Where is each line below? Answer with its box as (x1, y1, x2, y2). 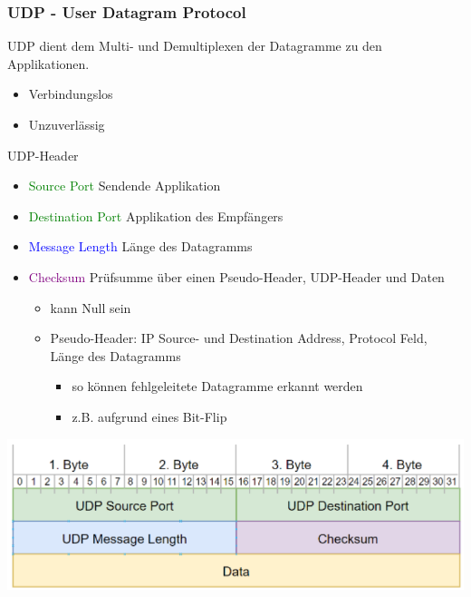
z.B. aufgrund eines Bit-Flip (72, 406, 227, 426)
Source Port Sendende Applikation (28, 176, 221, 195)
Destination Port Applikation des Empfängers (28, 206, 284, 225)
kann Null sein (50, 298, 131, 317)
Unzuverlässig (28, 115, 105, 133)
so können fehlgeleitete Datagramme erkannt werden (72, 377, 363, 396)
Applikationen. (7, 54, 90, 73)
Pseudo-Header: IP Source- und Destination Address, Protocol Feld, (50, 328, 428, 347)
